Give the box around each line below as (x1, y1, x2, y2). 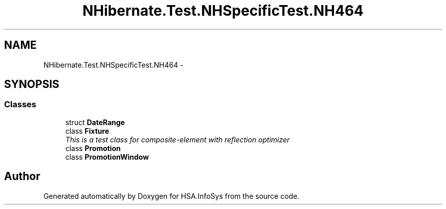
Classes (4, 99, 37, 110)
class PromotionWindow (65, 152, 149, 161)
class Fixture (65, 126, 109, 135)
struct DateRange (65, 117, 125, 127)
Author (4, 170, 40, 183)
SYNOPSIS (4, 78, 60, 91)
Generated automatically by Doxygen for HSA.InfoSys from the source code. (43, 191, 299, 200)
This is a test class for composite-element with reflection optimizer (65, 135, 290, 144)
